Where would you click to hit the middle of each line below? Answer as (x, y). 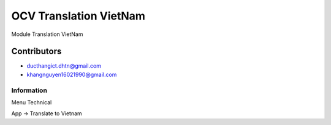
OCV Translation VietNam (78, 16)
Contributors (36, 52)
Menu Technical (32, 102)
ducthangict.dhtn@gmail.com (64, 66)
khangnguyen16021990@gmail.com (72, 74)
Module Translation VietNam (47, 34)
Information (29, 90)
